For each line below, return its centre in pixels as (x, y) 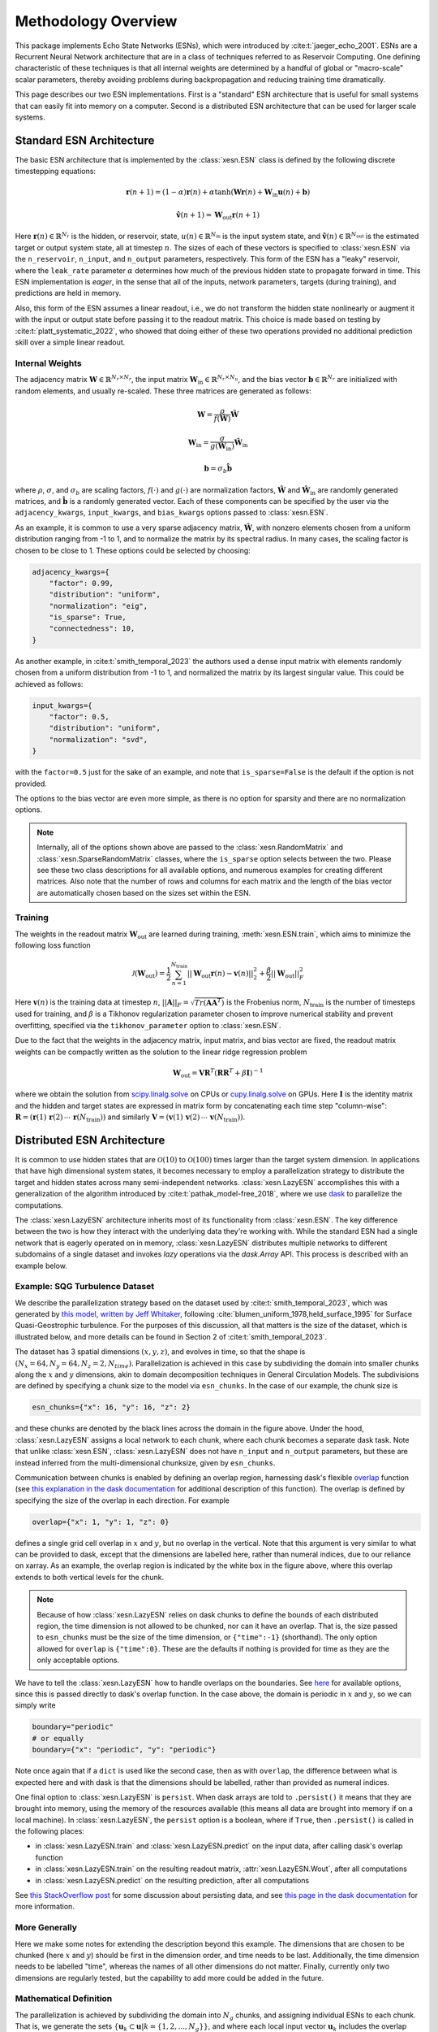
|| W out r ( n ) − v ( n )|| (220, 975)
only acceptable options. (78, 1660)
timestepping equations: (56, 172)
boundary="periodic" (73, 1727)
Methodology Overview (96, 21)
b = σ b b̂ (218, 469)
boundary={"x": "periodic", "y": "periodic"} (124, 1750)
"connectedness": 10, (92, 629)
